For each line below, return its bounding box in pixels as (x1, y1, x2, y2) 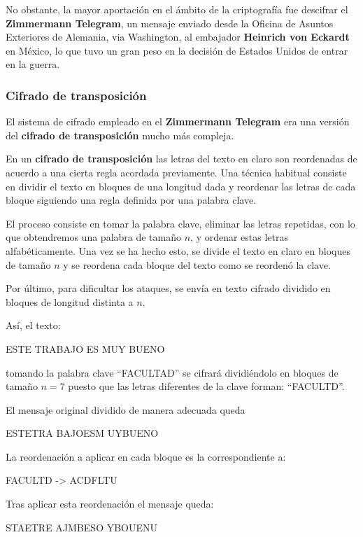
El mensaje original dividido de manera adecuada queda (6, 402, 245, 417)
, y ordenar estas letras (190, 230, 289, 244)
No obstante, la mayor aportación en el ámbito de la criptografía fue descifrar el (6, 2, 348, 16)
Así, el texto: (6, 318, 61, 333)
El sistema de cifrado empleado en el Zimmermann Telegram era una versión (6, 114, 350, 129)
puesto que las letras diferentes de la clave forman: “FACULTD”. (68, 379, 345, 393)
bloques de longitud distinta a (6, 294, 134, 309)
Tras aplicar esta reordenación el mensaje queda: (6, 496, 214, 511)
